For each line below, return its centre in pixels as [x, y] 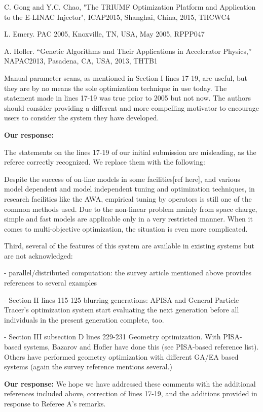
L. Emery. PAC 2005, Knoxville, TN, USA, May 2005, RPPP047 [104, 34]
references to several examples [51, 283]
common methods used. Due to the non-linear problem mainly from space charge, [131, 209]
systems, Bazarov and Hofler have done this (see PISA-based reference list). [141, 347]
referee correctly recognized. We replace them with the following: [105, 162]
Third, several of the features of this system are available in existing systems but [129, 246]
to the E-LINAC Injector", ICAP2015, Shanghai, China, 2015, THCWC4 [117, 17]
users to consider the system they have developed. [82, 118]
